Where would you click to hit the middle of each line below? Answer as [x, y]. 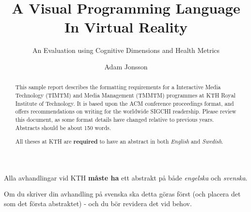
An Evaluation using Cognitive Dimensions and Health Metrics [126, 50]
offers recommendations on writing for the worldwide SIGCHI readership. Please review [126, 111]
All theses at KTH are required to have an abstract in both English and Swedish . [119, 142]
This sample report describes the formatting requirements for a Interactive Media [118, 87]
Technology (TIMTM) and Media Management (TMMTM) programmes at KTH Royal [125, 95]
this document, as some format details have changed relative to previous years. [115, 119]
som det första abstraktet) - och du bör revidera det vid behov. [98, 203]
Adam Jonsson [126, 66]
